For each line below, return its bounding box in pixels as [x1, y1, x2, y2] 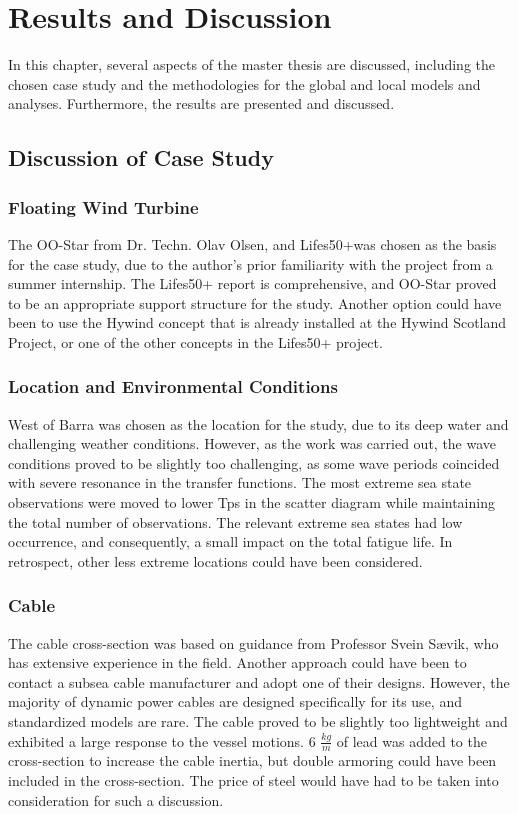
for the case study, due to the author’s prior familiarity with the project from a [8, 253, 493, 274]
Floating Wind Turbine [8, 194, 199, 219]
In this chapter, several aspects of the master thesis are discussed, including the [8, 54, 495, 75]
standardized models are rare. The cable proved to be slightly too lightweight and [8, 711, 508, 732]
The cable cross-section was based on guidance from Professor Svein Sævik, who [8, 632, 499, 653]
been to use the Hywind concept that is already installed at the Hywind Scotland [8, 312, 507, 333]
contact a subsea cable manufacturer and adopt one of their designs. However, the [8, 671, 510, 692]
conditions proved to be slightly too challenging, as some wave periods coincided [8, 452, 500, 473]
